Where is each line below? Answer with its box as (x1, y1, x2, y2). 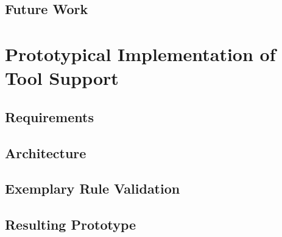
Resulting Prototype (5, 215, 136, 234)
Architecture (5, 143, 86, 162)
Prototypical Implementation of (5, 41, 276, 66)
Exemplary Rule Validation (5, 179, 180, 198)
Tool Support (5, 65, 119, 90)
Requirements (5, 107, 94, 126)
